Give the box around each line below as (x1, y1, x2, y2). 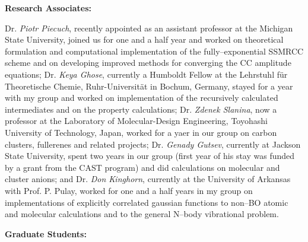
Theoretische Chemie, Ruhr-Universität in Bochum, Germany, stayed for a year (5, 79, 293, 92)
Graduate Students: (5, 227, 87, 240)
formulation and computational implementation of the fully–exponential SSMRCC (5, 44, 304, 57)
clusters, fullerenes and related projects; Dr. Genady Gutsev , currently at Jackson (5, 138, 301, 150)
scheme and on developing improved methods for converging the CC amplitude (5, 56, 291, 69)
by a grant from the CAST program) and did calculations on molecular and (5, 161, 280, 173)
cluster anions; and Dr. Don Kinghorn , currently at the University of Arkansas (5, 173, 291, 185)
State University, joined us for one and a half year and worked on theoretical (5, 33, 284, 46)
